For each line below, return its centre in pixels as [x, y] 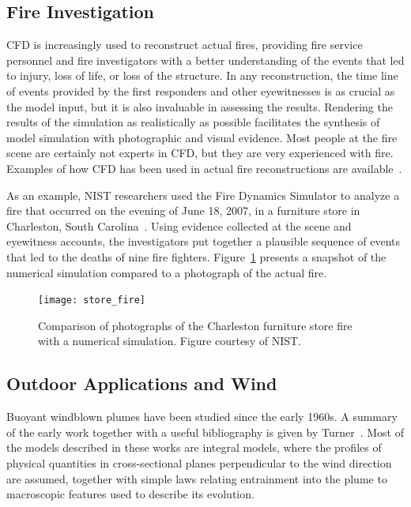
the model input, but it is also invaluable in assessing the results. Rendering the [200, 106]
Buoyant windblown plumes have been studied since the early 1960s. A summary [202, 417]
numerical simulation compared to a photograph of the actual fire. [167, 272]
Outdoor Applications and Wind [142, 383]
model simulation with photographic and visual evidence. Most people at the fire [202, 137]
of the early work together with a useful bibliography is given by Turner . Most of [205, 432]
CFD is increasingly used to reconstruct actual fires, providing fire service [185, 45]
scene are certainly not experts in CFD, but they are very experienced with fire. [200, 153]
